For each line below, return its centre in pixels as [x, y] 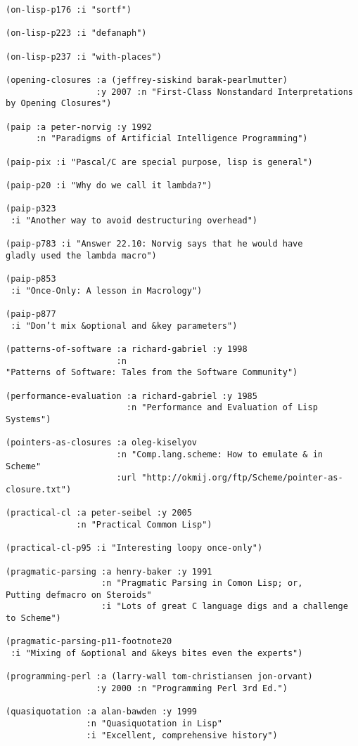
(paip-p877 [31, 314]
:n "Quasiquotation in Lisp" [154, 724]
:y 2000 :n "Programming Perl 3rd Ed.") [192, 689]
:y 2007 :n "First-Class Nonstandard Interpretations [224, 92]
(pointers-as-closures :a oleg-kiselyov [102, 443]
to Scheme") [33, 619]
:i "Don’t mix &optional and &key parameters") [124, 326]
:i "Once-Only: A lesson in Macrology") [107, 290]
